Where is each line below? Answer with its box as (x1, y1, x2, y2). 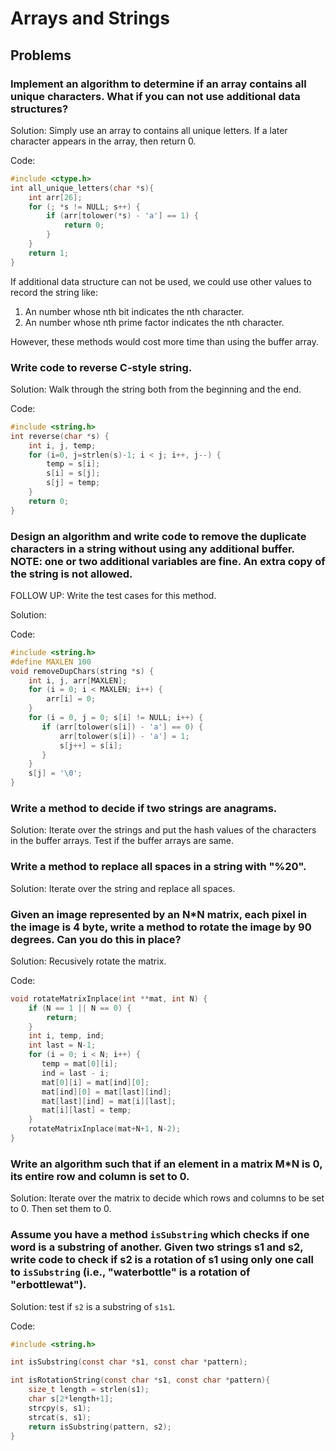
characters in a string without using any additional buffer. (10, 542, 295, 556)
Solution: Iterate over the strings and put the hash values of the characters (10, 824, 317, 836)
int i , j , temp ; (28, 440, 97, 451)
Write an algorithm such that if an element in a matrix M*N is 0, (10, 1157, 323, 1171)
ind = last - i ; (41, 1068, 110, 1078)
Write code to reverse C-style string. (10, 360, 193, 374)
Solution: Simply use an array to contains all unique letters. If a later (10, 124, 288, 136)
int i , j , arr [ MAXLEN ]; (28, 675, 128, 686)
